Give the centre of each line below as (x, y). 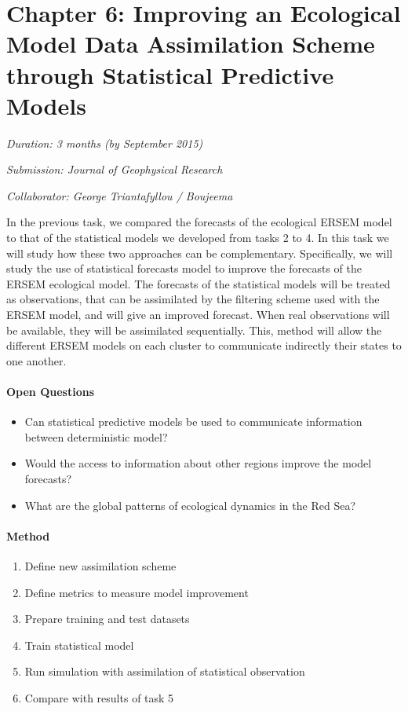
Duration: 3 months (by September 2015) (105, 143)
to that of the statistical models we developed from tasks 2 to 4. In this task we (198, 238)
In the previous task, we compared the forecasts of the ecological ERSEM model (199, 222)
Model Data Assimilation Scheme (191, 44)
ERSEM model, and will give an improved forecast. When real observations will (198, 315)
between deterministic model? (96, 436)
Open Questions (51, 391)
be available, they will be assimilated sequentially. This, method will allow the (194, 330)
